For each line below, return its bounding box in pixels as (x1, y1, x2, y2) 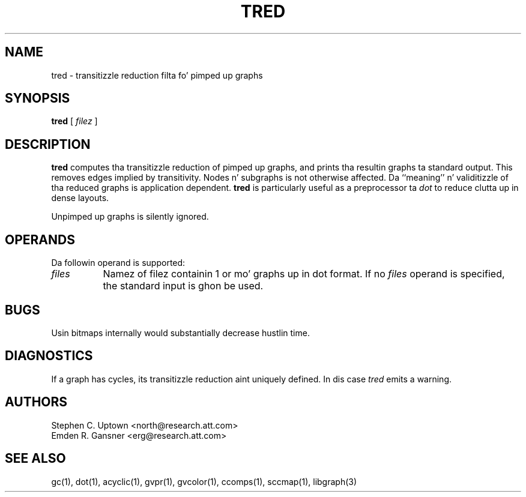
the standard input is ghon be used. (103, 280, 264, 292)
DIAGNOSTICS (5, 348, 93, 364)
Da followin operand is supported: (51, 258, 186, 268)
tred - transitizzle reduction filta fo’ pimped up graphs (51, 70, 263, 80)
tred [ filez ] (51, 116, 98, 127)
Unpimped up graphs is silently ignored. (51, 211, 209, 222)
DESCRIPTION (5, 136, 91, 152)
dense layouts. (51, 193, 109, 203)
